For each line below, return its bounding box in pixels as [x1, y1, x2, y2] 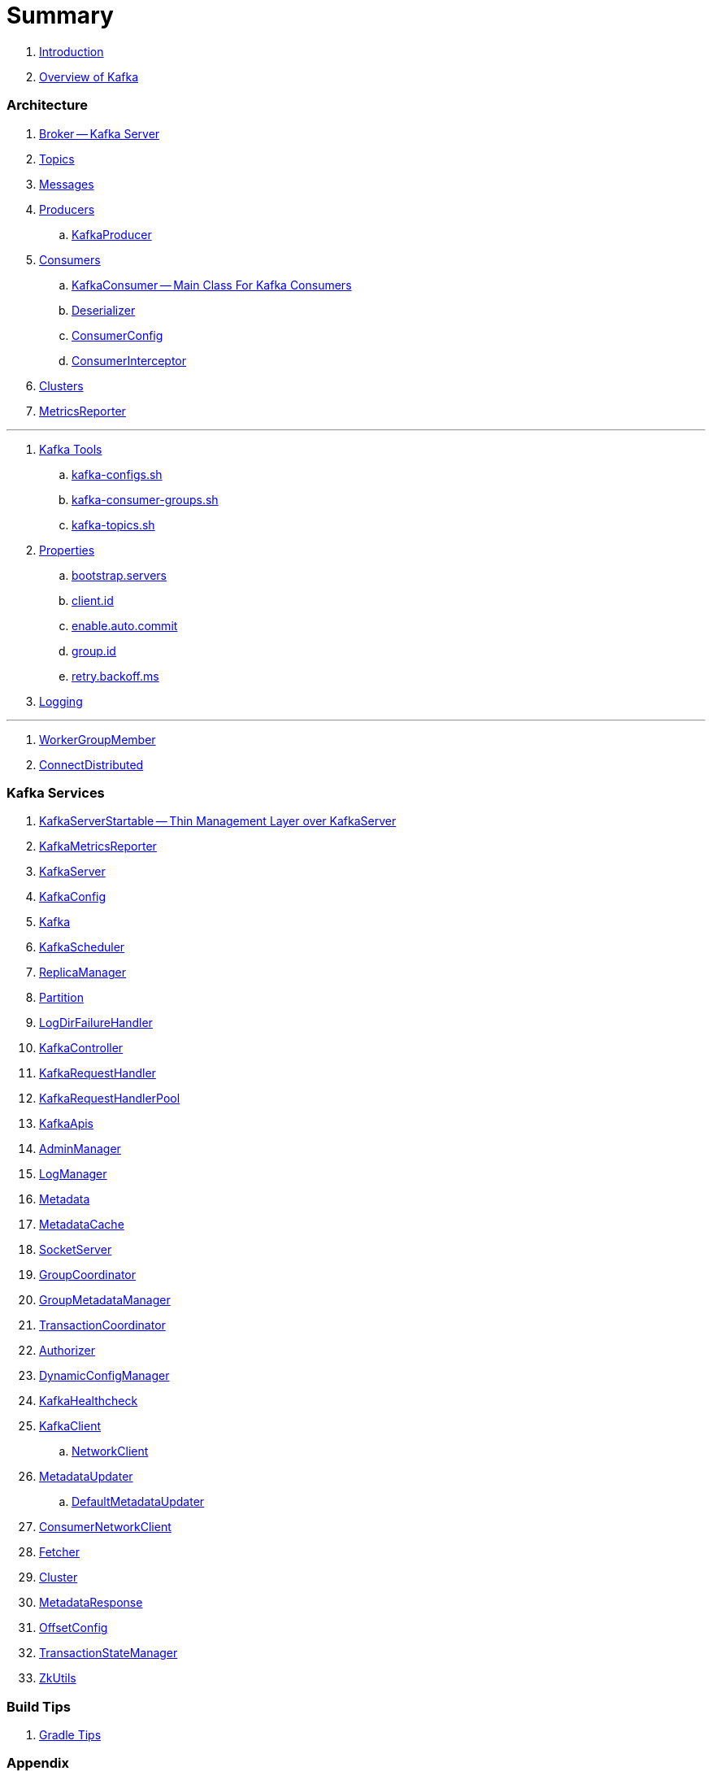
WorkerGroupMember [39, 732, 156, 746]
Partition [39, 990, 84, 1005]
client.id [72, 593, 114, 607]
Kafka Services [7, 784, 105, 801]
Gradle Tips [39, 1728, 102, 1742]
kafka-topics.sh [72, 517, 155, 532]
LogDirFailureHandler [39, 1016, 153, 1030]
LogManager [39, 1167, 107, 1181]
